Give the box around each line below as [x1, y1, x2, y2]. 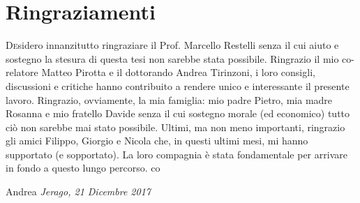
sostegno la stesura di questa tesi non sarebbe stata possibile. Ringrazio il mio [6, 51, 339, 66]
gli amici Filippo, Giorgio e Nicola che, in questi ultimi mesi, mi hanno [6, 133, 308, 148]
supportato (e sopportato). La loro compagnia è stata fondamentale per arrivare [6, 146, 347, 161]
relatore [6, 65, 38, 80]
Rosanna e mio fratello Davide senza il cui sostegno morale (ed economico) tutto [6, 106, 350, 121]
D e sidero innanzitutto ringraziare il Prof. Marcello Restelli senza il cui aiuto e [6, 38, 339, 52]
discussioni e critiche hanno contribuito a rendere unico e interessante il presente [6, 78, 350, 93]
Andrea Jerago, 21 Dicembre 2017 [6, 184, 151, 199]
